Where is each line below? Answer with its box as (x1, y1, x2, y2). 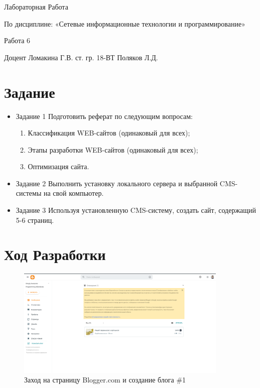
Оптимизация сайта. (28, 161, 89, 172)
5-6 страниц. (16, 214, 54, 225)
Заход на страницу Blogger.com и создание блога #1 (24, 374, 186, 385)
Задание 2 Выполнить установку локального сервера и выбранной (16, 178, 218, 188)
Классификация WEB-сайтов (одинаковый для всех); (28, 127, 190, 138)
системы (16, 188, 42, 198)
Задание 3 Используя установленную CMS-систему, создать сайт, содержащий (16, 205, 256, 215)
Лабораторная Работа (4, 2, 68, 12)
